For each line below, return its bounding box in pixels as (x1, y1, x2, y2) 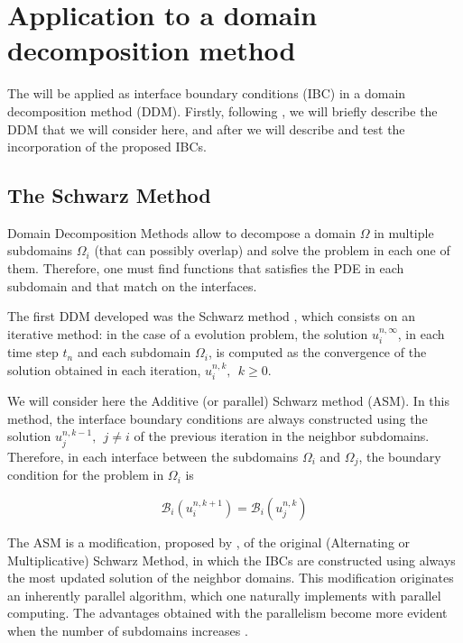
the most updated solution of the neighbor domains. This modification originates (7, 568, 454, 587)
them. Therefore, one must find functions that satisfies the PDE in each (7, 259, 404, 278)
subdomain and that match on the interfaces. (7, 276, 257, 295)
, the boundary (358, 446, 441, 465)
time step (7, 343, 59, 362)
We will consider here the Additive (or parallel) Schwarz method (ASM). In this (7, 391, 449, 410)
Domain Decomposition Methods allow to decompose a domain (7, 223, 356, 242)
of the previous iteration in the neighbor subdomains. (134, 427, 430, 446)
